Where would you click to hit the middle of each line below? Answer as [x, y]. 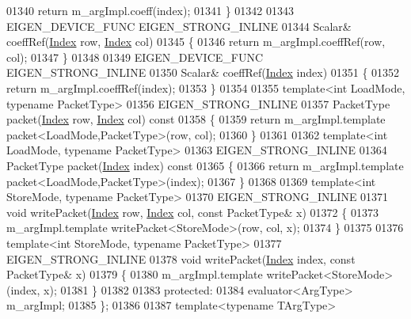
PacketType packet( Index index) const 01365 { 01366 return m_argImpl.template [205, 165]
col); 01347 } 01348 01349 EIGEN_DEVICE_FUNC [135, 57]
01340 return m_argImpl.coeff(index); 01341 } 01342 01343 [150, 10]
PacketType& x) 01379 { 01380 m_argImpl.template [135, 274]
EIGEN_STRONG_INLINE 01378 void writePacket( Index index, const [181, 258]
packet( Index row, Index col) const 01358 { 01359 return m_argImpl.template [196, 119]
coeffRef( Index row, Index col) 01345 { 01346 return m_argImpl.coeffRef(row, [196, 42]
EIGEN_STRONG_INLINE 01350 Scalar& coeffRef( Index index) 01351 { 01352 [203, 72]
